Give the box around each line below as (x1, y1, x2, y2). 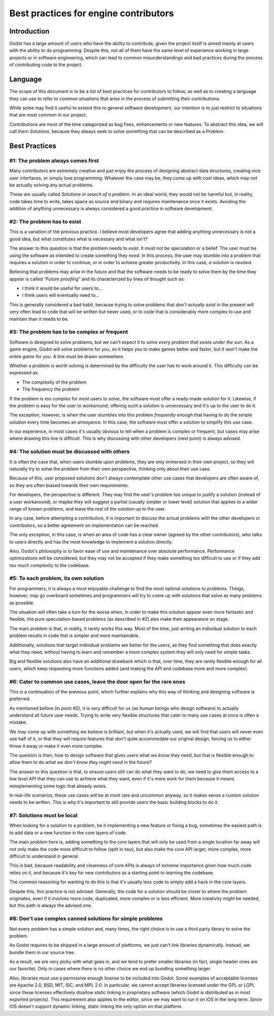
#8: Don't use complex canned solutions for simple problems (9, 915, 163, 922)
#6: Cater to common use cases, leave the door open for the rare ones (9, 678, 185, 685)
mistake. (9, 719, 27, 725)
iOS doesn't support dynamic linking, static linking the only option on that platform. (9, 1003, 183, 1009)
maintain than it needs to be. (9, 315, 69, 322)
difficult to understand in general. (9, 853, 79, 860)
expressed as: (9, 370, 39, 376)
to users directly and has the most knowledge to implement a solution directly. (9, 538, 173, 545)
